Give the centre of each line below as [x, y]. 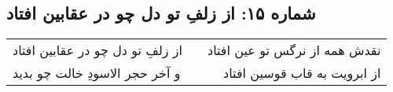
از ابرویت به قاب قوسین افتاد [302, 73]
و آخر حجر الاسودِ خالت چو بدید [97, 73]
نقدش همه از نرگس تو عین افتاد [294, 50]
